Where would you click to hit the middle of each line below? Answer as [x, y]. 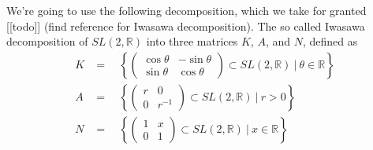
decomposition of [47, 41]
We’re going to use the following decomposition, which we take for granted [186, 10]
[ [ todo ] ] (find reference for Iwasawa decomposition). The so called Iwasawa [186, 26]
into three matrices [192, 41]
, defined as [330, 41]
